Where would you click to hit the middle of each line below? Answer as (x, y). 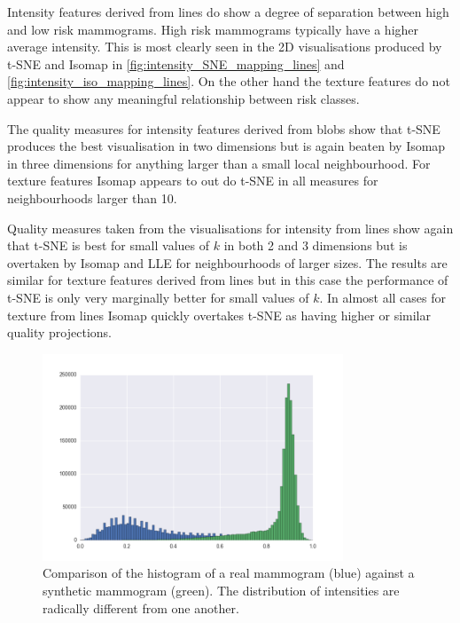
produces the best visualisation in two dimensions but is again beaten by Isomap (226, 146)
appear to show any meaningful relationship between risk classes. (183, 98)
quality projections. (59, 332)
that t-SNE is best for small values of (109, 245)
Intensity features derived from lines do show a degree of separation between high (228, 12)
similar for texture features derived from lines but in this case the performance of (228, 280)
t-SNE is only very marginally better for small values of (158, 297)
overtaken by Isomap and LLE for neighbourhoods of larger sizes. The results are (227, 262)
